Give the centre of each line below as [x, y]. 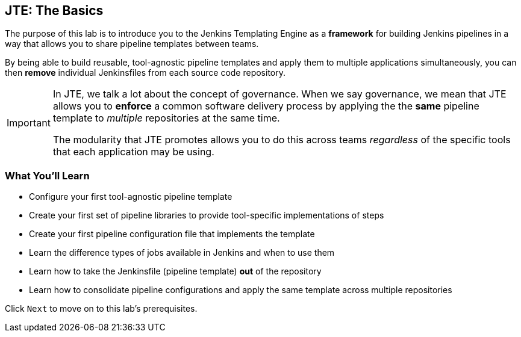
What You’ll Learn [47, 175]
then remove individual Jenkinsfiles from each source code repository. [145, 73]
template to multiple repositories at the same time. [166, 118]
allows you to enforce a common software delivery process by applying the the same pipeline [266, 106]
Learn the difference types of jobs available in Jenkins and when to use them [182, 253]
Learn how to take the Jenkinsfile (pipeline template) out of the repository [175, 271]
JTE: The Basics [54, 11]
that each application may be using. [133, 152]
